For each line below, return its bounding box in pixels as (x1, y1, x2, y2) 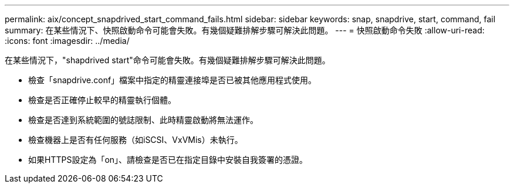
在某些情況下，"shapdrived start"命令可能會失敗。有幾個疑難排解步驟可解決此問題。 (5, 55, 330, 65)
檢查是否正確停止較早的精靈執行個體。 (28, 95, 176, 105)
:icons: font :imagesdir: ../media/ (5, 36, 130, 46)
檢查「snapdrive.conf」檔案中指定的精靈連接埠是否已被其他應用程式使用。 (28, 75, 317, 85)
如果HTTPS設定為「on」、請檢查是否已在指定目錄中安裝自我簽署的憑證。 (28, 155, 308, 165)
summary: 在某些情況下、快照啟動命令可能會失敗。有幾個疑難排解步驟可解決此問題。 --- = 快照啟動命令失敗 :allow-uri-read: (5, 25, 485, 35)
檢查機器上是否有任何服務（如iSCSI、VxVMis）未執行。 (28, 135, 243, 145)
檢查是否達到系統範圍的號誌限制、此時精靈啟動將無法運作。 (28, 115, 258, 125)
